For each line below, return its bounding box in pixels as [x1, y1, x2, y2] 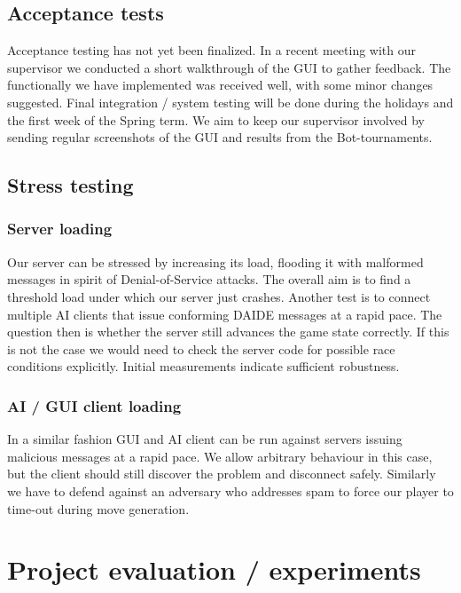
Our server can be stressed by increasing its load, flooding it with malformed [7, 252, 424, 271]
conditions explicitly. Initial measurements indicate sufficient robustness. [7, 357, 400, 376]
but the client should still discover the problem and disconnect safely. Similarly [7, 464, 436, 483]
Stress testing [7, 171, 134, 199]
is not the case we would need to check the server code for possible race [7, 339, 395, 358]
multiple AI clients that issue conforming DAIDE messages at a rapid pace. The [7, 304, 442, 323]
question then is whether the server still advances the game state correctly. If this [7, 322, 449, 341]
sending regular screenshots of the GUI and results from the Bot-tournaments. [7, 128, 433, 146]
